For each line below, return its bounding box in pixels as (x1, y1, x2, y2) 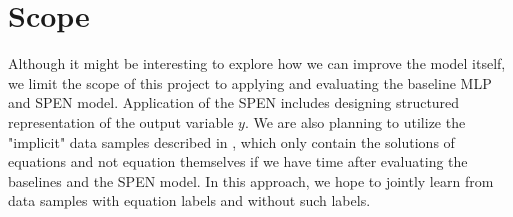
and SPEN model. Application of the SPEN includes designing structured (8, 92, 460, 113)
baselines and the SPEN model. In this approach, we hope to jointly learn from (8, 170, 494, 191)
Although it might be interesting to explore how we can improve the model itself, (8, 53, 506, 74)
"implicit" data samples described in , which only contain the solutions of (8, 131, 455, 152)
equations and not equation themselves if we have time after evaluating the (8, 151, 468, 172)
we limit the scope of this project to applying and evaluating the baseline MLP (8, 72, 492, 93)
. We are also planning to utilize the (244, 111, 466, 132)
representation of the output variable (8, 111, 234, 132)
